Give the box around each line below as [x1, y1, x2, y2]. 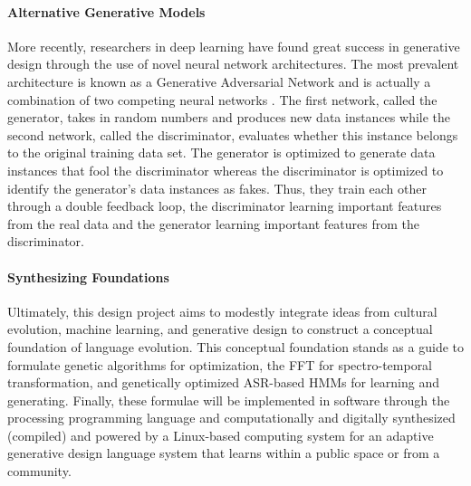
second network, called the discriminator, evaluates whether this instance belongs [7, 125, 458, 144]
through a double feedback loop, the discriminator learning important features [7, 196, 442, 215]
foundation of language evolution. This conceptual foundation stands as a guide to [7, 337, 464, 356]
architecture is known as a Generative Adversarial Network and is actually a [7, 71, 431, 91]
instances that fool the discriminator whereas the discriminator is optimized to [7, 160, 444, 179]
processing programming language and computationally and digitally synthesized [7, 408, 456, 427]
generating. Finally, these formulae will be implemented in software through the [7, 390, 450, 409]
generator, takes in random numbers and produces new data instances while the [7, 108, 451, 127]
